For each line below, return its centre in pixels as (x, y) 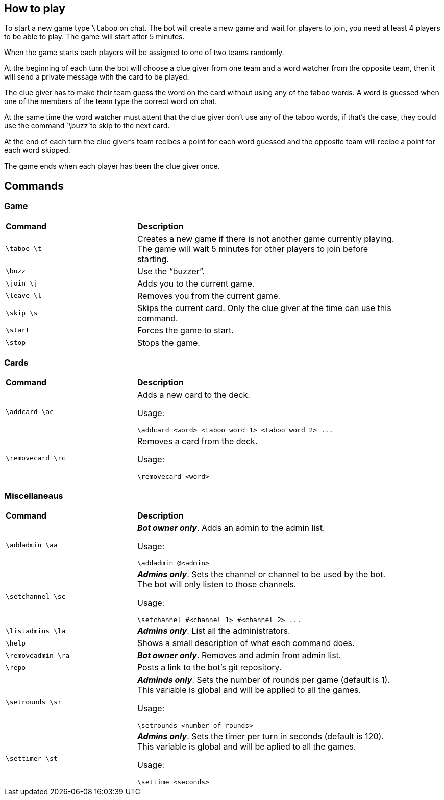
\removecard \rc (36, 458)
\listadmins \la (36, 631)
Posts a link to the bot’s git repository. (209, 668)
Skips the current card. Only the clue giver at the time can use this (264, 308)
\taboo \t (24, 249)
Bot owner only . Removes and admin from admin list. (239, 655)
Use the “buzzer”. (171, 271)
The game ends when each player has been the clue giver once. (112, 166)
